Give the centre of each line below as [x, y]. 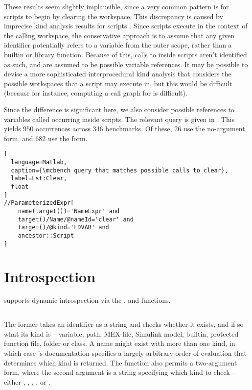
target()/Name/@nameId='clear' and [76, 219]
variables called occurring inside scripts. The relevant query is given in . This [119, 119]
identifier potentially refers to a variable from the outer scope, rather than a [118, 45]
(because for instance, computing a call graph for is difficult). [96, 93]
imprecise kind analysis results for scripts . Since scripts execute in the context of [126, 26]
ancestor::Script [46, 235]
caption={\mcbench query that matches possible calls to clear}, [120, 170]
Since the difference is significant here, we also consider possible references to [119, 109]
